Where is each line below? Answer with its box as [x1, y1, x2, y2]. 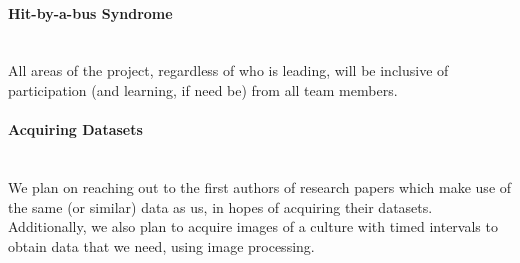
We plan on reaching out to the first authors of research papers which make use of [8, 176, 512, 197]
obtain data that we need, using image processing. [8, 235, 315, 256]
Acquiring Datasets [8, 119, 143, 140]
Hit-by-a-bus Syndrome [8, 2, 173, 23]
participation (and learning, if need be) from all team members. [8, 79, 398, 100]
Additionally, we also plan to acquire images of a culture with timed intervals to [8, 216, 498, 237]
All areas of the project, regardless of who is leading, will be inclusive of [8, 60, 449, 81]
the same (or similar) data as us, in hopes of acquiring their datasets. [8, 196, 433, 217]
